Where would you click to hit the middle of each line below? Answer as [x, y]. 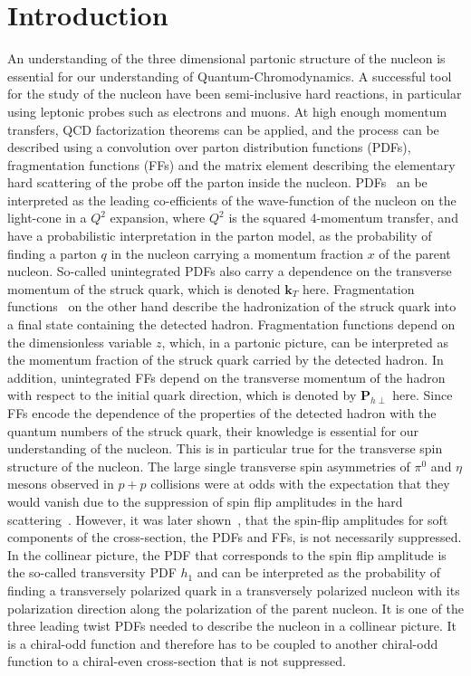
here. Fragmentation [358, 288]
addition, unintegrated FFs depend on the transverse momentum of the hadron [226, 377]
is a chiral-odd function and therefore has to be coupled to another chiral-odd [223, 643]
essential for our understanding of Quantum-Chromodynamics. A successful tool [230, 76]
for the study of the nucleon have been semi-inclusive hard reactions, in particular [235, 94]
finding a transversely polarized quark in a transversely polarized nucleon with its [234, 590]
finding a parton [52, 253]
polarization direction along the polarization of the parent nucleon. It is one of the [235, 608]
